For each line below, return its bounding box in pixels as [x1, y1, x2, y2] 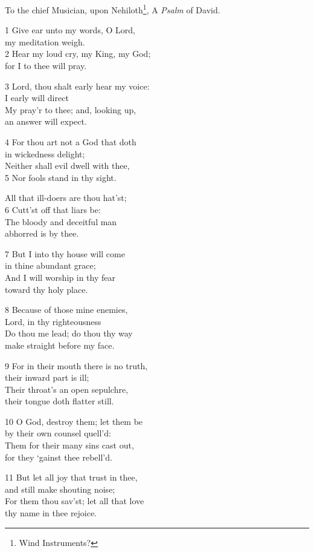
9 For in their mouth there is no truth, [5, 359, 148, 372]
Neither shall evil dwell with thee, [5, 159, 130, 172]
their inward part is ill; [5, 371, 89, 384]
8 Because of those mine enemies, [5, 303, 128, 316]
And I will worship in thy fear [5, 271, 115, 283]
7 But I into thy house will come [5, 247, 125, 260]
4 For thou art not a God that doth [5, 136, 136, 148]
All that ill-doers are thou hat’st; [5, 191, 127, 204]
